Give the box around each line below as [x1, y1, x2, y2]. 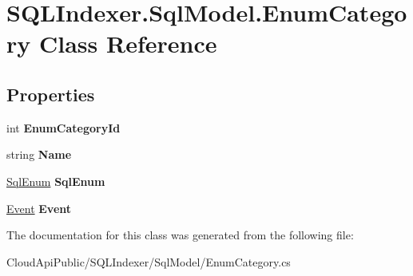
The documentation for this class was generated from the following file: [6, 227, 354, 243]
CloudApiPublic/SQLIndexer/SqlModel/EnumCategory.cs [6, 253, 291, 270]
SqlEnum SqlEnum [6, 172, 105, 189]
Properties [6, 81, 95, 106]
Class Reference [38, 27, 217, 60]
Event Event [6, 199, 72, 216]
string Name [6, 146, 72, 163]
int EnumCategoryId [6, 119, 121, 136]
